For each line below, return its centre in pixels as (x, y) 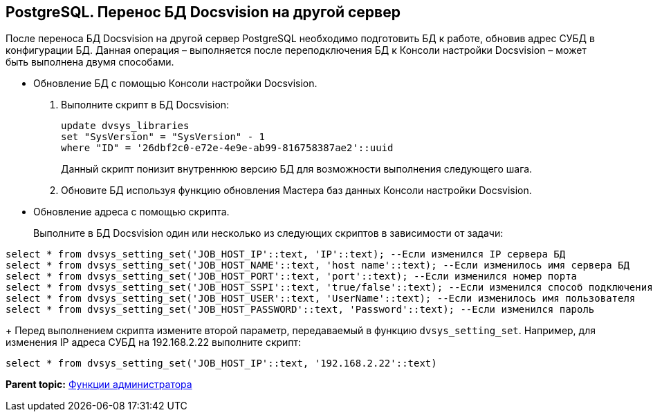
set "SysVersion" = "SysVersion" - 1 (163, 137)
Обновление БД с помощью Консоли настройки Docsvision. (175, 84)
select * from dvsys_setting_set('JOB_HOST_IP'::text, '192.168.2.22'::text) (221, 363)
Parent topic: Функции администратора (99, 385)
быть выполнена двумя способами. (90, 62)
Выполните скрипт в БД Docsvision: (145, 105)
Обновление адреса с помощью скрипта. (131, 212)
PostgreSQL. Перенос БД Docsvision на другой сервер (203, 12)
